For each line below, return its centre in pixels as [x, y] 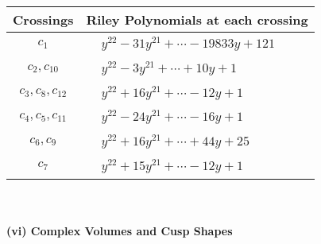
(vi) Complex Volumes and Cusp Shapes [120, 231]
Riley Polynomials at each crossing [197, 19]
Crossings [43, 19]
